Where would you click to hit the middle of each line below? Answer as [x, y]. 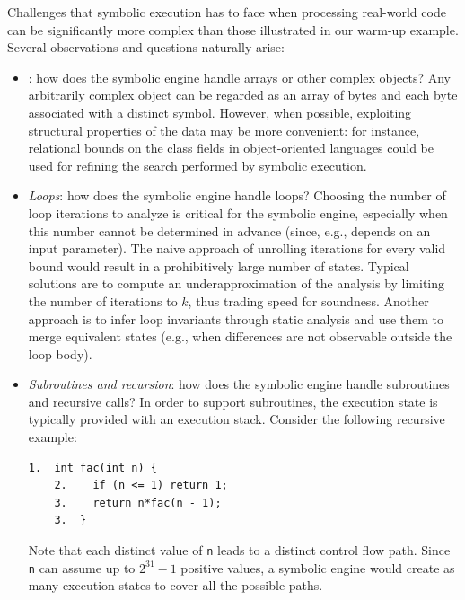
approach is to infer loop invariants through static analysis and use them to [236, 318]
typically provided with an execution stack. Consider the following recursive [237, 419]
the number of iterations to [103, 300]
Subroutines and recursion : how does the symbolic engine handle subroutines [239, 384]
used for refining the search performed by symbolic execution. [197, 165]
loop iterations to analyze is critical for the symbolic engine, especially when [238, 212]
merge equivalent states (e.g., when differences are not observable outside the [240, 336]
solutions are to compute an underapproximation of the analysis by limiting [237, 283]
